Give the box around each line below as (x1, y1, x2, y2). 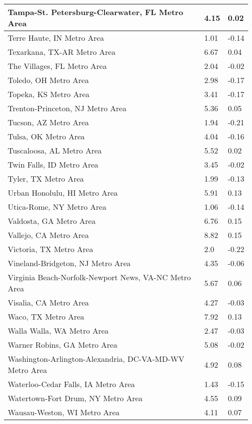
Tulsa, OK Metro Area (8, 131, 85, 142)
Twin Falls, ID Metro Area (8, 159, 98, 170)
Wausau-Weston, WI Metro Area (8, 407, 120, 418)
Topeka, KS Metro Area (8, 88, 90, 100)
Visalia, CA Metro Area (8, 297, 89, 308)
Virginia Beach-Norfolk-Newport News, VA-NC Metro (8, 271, 191, 283)
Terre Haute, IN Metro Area (8, 32, 104, 43)
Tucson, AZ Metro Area (8, 117, 89, 128)
